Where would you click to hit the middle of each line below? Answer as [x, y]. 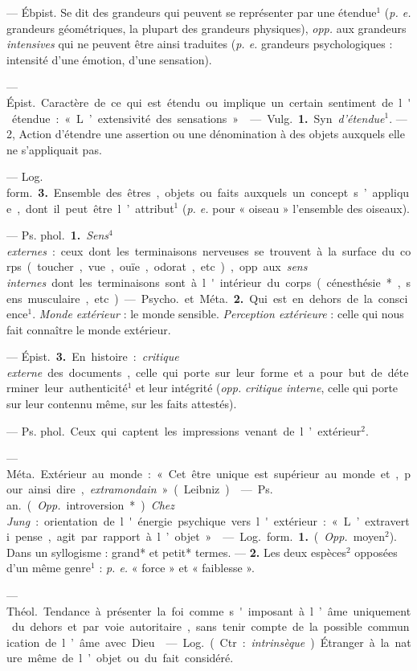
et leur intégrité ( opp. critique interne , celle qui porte [267, 388]
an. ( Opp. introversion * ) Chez [91, 505]
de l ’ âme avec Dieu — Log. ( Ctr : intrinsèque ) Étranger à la [217, 642]
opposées [376, 552]
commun [388, 626]
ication [23, 642]
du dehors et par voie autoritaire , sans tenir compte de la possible [187, 626]
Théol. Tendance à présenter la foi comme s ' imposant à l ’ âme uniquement [209, 610]
